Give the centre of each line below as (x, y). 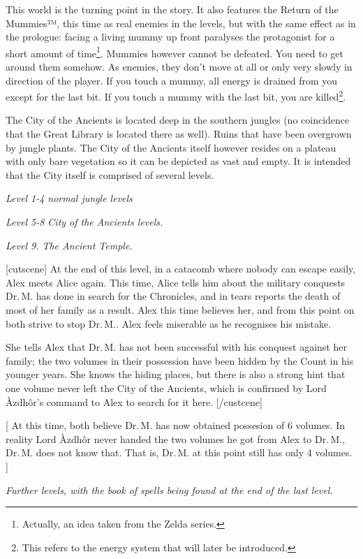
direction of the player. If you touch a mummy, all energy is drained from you (172, 80)
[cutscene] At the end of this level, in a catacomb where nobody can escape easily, (181, 269)
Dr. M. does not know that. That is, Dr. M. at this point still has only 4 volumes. (179, 452)
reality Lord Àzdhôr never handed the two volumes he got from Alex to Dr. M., (176, 438)
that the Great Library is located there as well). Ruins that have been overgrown (179, 134)
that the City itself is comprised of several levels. (110, 174)
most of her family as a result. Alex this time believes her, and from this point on (180, 310)
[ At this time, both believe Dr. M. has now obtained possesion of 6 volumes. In (176, 425)
